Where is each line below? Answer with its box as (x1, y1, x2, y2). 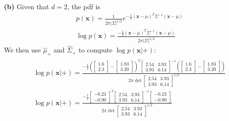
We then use (4, 45, 41, 55)
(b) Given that (4, 1, 49, 11)
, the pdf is (67, 1, 100, 11)
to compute (78, 45, 113, 55)
